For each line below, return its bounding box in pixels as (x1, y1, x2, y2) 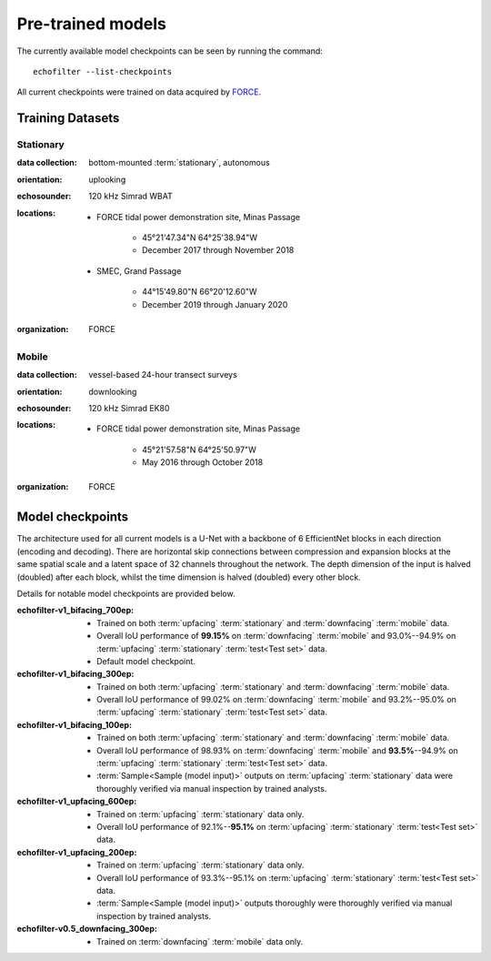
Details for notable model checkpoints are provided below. (16, 588, 235, 599)
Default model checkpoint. (96, 655, 195, 666)
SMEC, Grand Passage (96, 265, 182, 277)
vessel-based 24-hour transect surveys (88, 369, 238, 380)
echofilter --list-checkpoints (33, 66, 173, 76)
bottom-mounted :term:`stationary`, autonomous (88, 157, 270, 168)
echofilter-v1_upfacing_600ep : (16, 796, 137, 807)
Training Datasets (16, 110, 120, 126)
